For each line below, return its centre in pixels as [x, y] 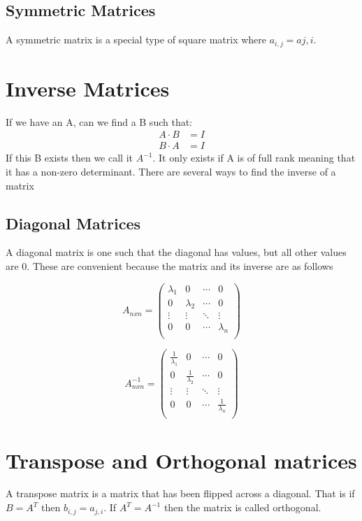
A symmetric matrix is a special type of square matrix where [136, 40]
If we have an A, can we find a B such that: [99, 121]
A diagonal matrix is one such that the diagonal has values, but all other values [176, 252]
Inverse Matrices [88, 88]
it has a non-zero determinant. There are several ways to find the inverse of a [171, 172]
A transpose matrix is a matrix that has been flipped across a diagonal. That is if [180, 493]
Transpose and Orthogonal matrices [181, 460]
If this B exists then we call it [69, 158]
